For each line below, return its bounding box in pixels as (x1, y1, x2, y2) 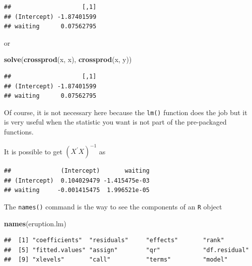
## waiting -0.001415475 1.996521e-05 (4, 187, 150, 194)
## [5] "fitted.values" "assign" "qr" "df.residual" (4, 246, 249, 254)
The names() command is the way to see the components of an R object (4, 201, 222, 211)
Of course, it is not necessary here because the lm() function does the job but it (4, 107, 248, 117)
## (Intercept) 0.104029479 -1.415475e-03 (4, 177, 150, 184)
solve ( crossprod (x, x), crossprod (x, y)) (4, 54, 132, 65)
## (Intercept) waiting (4, 167, 150, 175)
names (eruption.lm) (4, 218, 66, 228)
